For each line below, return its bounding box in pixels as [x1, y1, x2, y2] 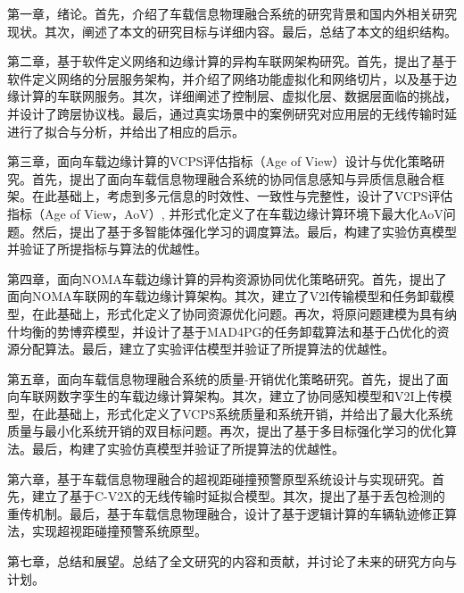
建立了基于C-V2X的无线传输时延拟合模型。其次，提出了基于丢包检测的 [31, 487, 445, 505]
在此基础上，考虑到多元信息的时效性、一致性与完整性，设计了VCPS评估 [31, 187, 453, 205]
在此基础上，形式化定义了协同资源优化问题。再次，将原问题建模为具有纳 [31, 304, 457, 322]
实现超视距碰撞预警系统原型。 [31, 522, 207, 540]
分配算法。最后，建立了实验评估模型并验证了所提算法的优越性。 [19, 339, 394, 358]
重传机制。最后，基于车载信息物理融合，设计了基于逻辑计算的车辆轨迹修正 [7, 504, 444, 522]
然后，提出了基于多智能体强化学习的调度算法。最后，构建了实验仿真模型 [31, 221, 457, 240]
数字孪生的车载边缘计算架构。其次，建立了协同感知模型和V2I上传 [56, 387, 440, 405]
